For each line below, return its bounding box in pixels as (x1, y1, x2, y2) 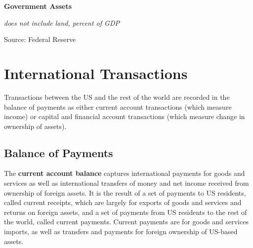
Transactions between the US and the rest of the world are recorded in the (4, 91, 230, 102)
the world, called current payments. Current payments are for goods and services (4, 216, 249, 227)
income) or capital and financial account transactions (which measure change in (4, 111, 245, 122)
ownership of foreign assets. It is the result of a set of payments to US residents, (4, 187, 246, 198)
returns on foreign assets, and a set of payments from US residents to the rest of (4, 207, 247, 217)
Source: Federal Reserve (4, 34, 76, 44)
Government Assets (4, 1, 72, 11)
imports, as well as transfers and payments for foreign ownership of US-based (4, 226, 238, 237)
